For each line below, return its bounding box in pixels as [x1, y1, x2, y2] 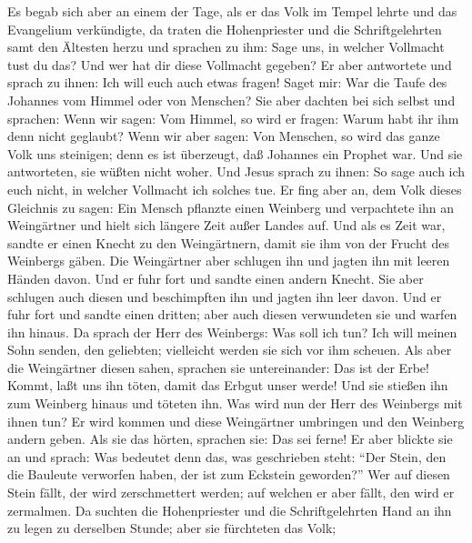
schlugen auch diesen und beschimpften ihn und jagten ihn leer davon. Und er [7, 287, 442, 306]
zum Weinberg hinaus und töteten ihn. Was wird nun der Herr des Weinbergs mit [7, 394, 463, 413]
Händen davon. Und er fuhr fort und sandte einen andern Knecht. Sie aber [7, 268, 424, 287]
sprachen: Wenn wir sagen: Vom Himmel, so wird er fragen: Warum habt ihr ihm [7, 108, 459, 127]
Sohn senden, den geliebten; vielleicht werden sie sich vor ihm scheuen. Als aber [7, 340, 452, 359]
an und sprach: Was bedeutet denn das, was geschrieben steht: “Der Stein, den [7, 447, 447, 466]
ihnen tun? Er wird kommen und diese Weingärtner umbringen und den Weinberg [7, 411, 465, 430]
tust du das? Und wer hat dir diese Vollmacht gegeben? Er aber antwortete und [7, 55, 452, 74]
